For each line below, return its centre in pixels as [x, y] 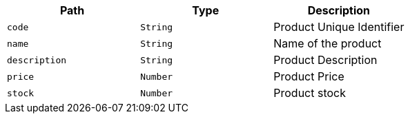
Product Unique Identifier [339, 27]
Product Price [309, 76]
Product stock [310, 93]
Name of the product [328, 43]
